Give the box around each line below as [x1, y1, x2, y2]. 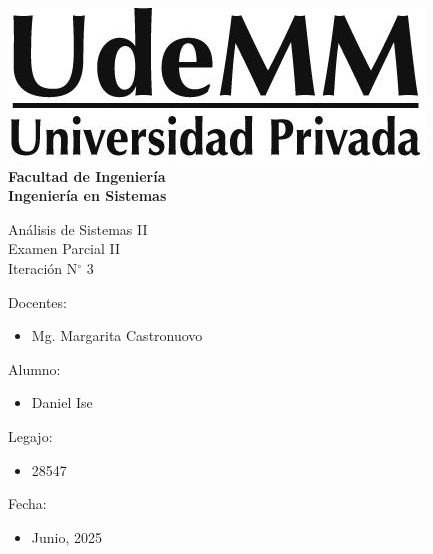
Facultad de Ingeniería [8, 165, 166, 186]
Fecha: [8, 493, 47, 514]
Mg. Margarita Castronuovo [31, 325, 203, 346]
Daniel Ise [31, 392, 93, 413]
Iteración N [8, 257, 78, 278]
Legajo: [8, 425, 53, 446]
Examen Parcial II [8, 238, 121, 259]
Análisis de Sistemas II [8, 218, 148, 239]
